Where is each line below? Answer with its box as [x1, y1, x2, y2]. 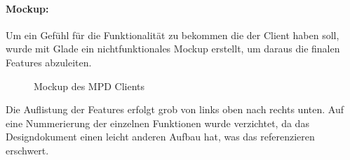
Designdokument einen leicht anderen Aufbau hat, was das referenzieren [6, 129, 315, 144]
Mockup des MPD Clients [34, 78, 145, 93]
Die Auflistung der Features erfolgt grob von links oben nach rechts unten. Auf [6, 102, 344, 117]
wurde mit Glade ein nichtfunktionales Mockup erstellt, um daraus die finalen [6, 41, 340, 56]
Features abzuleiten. [6, 54, 92, 69]
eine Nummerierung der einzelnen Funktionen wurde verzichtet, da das [6, 115, 309, 130]
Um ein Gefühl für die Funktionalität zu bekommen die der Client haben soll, [6, 27, 339, 42]
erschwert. [6, 143, 49, 157]
